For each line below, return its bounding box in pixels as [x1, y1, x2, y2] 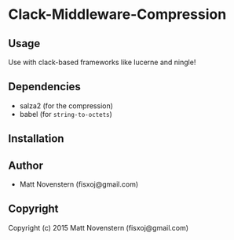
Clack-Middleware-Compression [8, 5, 227, 24]
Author [8, 158, 43, 172]
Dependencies [8, 80, 81, 93]
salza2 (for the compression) [19, 100, 114, 111]
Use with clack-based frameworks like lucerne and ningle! [8, 57, 196, 67]
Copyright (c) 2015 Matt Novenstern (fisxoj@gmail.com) [8, 223, 189, 232]
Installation [8, 132, 64, 146]
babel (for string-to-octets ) [19, 109, 112, 118]
